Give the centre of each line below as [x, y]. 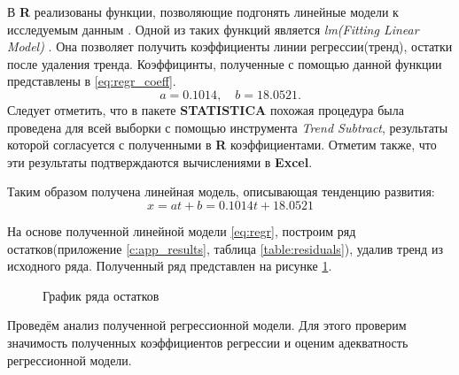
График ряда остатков [101, 295]
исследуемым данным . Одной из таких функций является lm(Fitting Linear [213, 29]
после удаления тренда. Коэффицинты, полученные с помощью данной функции [225, 63]
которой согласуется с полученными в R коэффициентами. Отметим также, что [222, 145]
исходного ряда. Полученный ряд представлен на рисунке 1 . [170, 266]
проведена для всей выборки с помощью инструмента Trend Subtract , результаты [228, 127]
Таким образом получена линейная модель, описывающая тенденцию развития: [221, 191]
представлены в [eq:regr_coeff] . [92, 81]
